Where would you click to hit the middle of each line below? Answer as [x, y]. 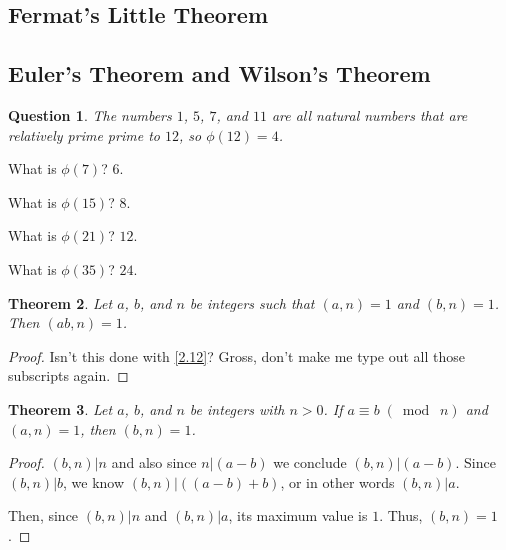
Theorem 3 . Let [60, 408]
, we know [94, 481]
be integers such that [252, 302]
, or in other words [337, 481]
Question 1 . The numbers [90, 114]
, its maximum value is [298, 515]
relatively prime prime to [84, 134]
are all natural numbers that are [369, 114]
